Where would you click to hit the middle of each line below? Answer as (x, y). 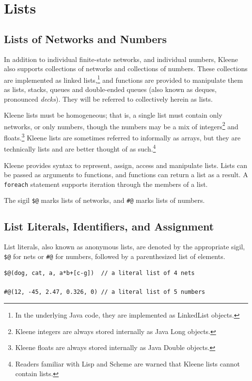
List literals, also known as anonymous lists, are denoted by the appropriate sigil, (125, 247)
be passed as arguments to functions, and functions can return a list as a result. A (126, 175)
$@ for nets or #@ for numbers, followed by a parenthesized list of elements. (115, 256)
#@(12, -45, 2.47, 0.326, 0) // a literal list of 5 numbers (105, 292)
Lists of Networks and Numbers (86, 38)
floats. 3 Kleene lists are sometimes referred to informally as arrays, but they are (122, 137)
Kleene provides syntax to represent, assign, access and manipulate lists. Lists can (126, 165)
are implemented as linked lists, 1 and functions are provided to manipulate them (124, 79)
